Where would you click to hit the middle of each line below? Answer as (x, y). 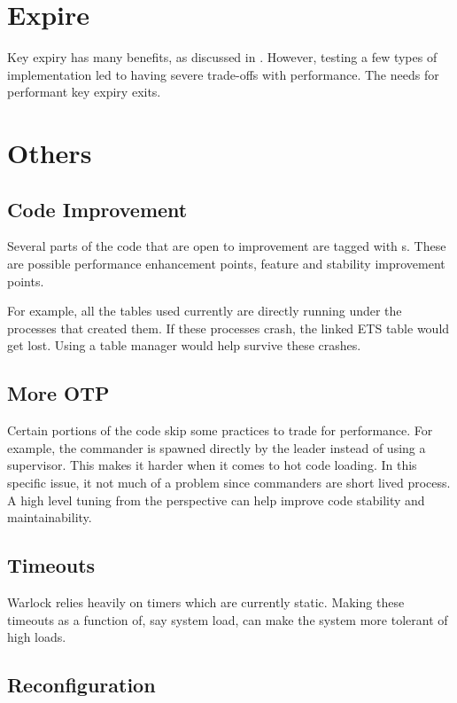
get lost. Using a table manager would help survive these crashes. (184, 345)
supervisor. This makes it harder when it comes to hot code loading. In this (212, 465)
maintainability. (50, 517)
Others (50, 153)
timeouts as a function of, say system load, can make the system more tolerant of (228, 619)
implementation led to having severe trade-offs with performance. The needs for (223, 74)
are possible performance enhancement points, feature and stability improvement (226, 264)
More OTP (58, 393)
